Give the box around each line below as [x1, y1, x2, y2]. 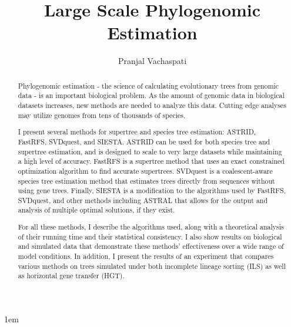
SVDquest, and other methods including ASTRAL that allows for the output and [18, 195, 268, 205]
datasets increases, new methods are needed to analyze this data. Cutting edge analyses [18, 100, 286, 110]
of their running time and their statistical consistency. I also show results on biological [18, 231, 282, 241]
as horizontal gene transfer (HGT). [18, 271, 125, 281]
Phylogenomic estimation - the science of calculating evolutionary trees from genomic [18, 80, 279, 90]
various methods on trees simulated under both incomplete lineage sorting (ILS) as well [18, 261, 286, 271]
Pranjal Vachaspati [118, 55, 187, 67]
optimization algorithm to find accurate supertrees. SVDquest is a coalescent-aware [18, 166, 273, 176]
